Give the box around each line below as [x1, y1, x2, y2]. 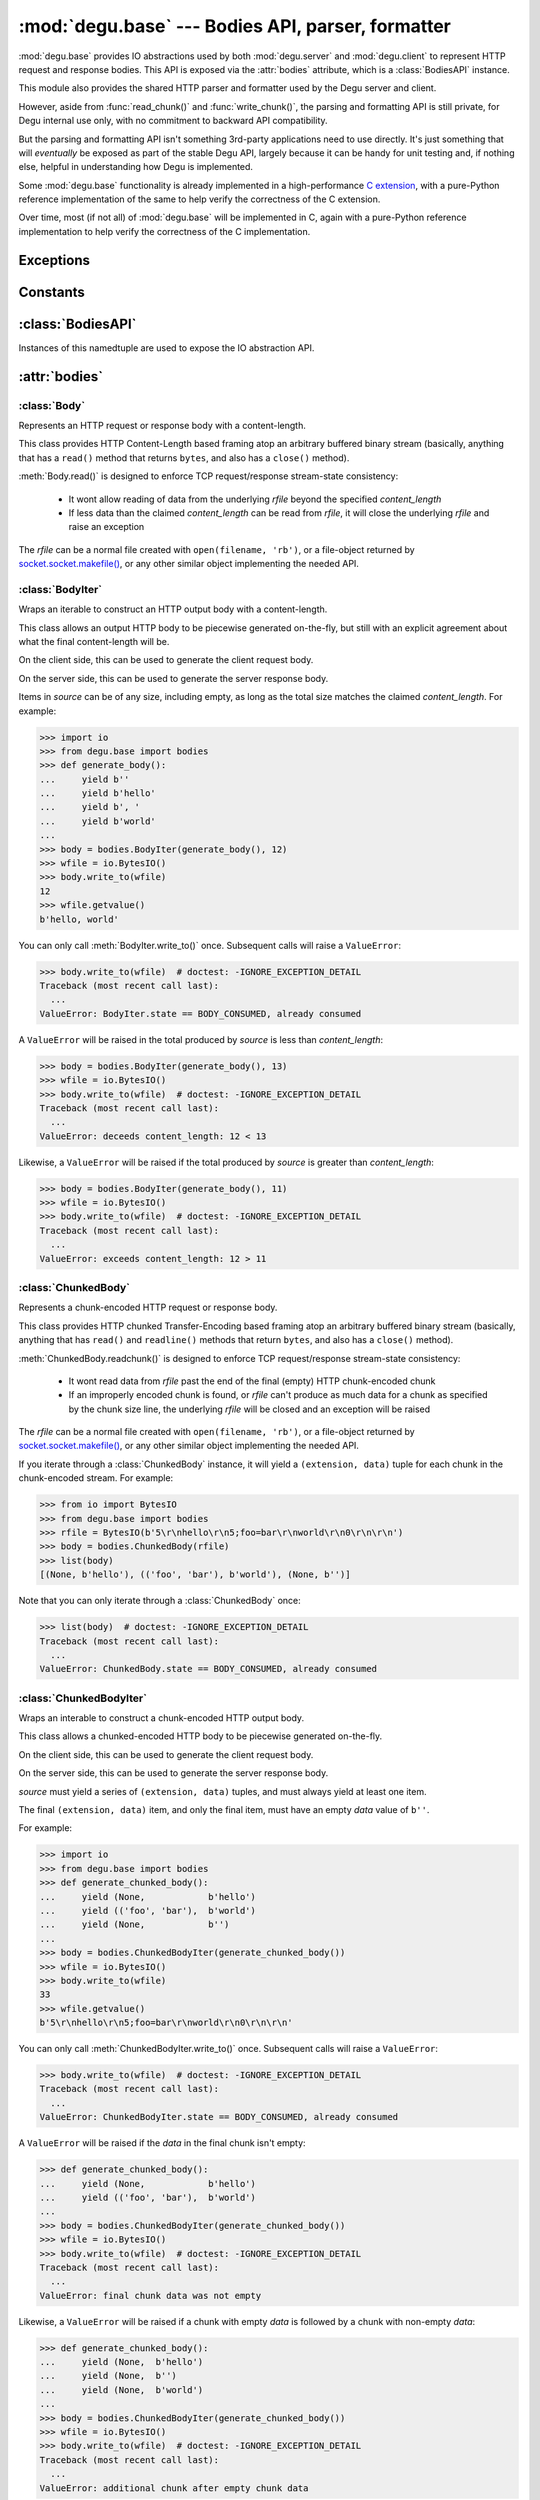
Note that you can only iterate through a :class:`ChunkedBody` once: [18, 1595, 302, 1607]
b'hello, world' [39, 913, 120, 925]
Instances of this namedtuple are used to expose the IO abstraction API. [18, 341, 315, 354]
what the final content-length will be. [18, 635, 170, 647]
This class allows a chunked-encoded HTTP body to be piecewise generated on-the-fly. [18, 1730, 383, 1742]
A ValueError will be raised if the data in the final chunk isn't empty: [18, 2137, 306, 2149]
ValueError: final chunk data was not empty [39, 2290, 262, 2301]
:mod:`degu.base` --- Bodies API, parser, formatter [18, 15, 452, 37]
